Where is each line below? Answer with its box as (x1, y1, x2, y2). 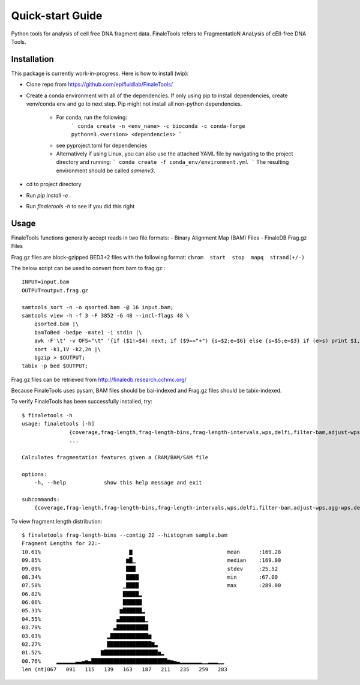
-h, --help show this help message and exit (34, 479, 202, 486)
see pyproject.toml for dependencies (56, 142, 148, 149)
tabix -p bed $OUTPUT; (22, 363, 89, 369)
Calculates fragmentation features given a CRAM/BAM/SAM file (22, 454, 209, 460)
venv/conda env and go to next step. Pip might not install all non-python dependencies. (26, 100, 242, 107)
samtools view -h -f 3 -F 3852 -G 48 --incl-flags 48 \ (22, 312, 190, 319)
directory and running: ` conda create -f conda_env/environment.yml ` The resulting (56, 158, 289, 166)
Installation (11, 54, 54, 64)
